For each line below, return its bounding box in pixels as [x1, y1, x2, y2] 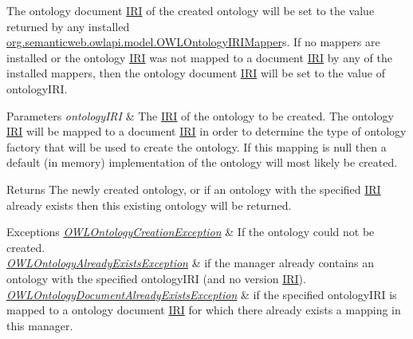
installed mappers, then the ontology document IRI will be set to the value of [6, 65, 385, 81]
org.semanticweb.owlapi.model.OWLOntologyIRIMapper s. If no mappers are [6, 34, 380, 50]
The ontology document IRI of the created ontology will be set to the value [6, 2, 375, 18]
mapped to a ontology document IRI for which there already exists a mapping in [6, 302, 401, 318]
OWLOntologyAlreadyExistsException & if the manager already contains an [6, 254, 375, 271]
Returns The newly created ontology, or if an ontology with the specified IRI [6, 180, 381, 197]
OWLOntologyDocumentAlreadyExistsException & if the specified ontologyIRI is [6, 286, 397, 302]
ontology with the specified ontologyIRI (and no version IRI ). [6, 270, 306, 286]
